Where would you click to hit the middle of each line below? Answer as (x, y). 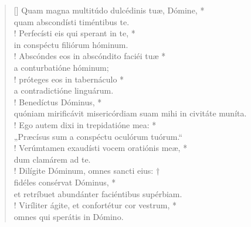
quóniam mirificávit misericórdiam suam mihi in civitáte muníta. (130, 113)
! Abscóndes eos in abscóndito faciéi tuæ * (90, 56)
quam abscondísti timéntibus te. (72, 21)
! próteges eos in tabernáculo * (69, 79)
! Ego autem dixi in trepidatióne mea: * (85, 124)
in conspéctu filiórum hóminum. (71, 44)
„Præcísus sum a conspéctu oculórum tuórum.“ (98, 136)
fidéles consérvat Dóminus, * (65, 182)
